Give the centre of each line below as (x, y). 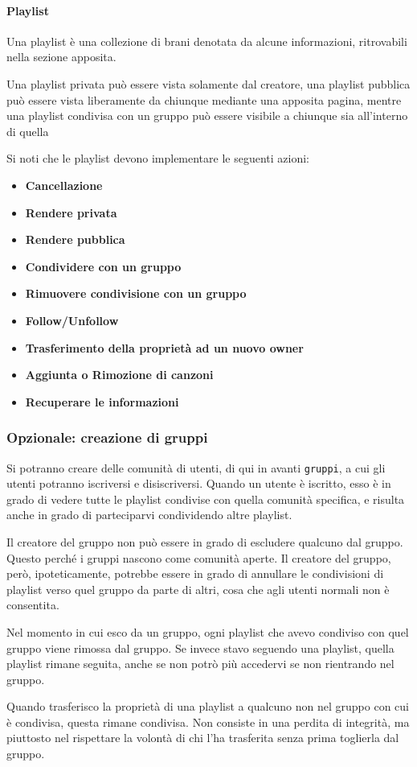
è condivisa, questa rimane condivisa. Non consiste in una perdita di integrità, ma (208, 722)
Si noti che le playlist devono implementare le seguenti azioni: (158, 158)
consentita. (33, 605)
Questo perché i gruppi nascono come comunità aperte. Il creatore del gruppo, (199, 557)
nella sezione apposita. (61, 57)
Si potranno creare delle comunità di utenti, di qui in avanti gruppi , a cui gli (196, 467)
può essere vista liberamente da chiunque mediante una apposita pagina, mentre (204, 99)
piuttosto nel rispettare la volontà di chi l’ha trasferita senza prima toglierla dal (203, 738)
